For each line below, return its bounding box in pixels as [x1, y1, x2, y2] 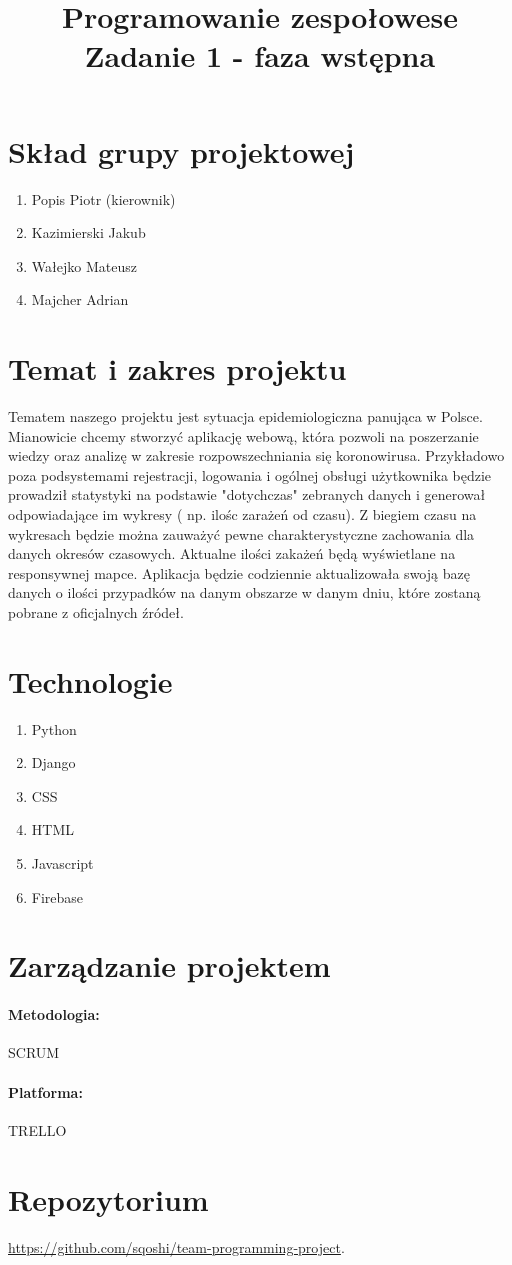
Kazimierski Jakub [31, 222, 146, 243]
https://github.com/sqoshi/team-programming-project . [8, 1236, 345, 1257]
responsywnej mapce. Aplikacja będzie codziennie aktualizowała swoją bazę [8, 562, 470, 583]
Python [31, 718, 77, 739]
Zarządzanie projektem [8, 945, 331, 986]
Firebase [31, 886, 84, 907]
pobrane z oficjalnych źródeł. [8, 601, 184, 622]
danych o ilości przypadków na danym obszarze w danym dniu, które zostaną [8, 582, 481, 603]
